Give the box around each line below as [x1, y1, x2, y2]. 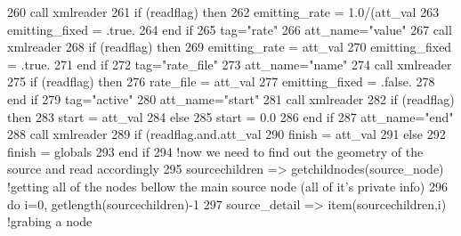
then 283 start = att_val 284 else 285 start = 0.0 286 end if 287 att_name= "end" [7, 107, 454, 126]
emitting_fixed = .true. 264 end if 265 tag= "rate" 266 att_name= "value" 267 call [7, 20, 452, 38]
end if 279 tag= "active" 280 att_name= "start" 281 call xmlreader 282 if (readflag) [7, 89, 455, 108]
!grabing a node [7, 212, 93, 231]
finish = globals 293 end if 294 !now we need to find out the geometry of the [7, 142, 424, 160]
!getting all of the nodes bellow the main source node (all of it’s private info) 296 [7, 176, 448, 195]
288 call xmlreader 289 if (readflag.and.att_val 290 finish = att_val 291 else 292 [7, 125, 446, 143]
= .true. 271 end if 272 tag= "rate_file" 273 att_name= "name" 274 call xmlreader [7, 54, 452, 73]
